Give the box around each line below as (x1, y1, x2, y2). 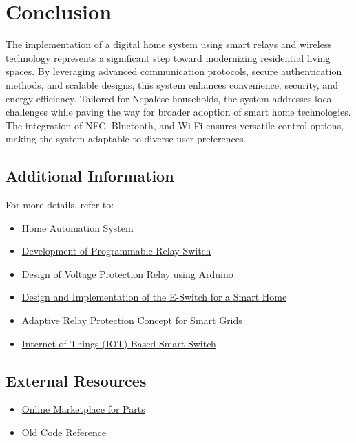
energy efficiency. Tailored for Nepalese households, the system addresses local (6, 91, 335, 105)
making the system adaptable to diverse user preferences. (6, 131, 247, 146)
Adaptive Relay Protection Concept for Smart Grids (21, 313, 242, 327)
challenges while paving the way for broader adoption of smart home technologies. (6, 105, 351, 119)
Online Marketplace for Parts (21, 402, 145, 416)
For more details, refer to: (6, 197, 114, 212)
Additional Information (6, 165, 174, 186)
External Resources (6, 369, 147, 391)
